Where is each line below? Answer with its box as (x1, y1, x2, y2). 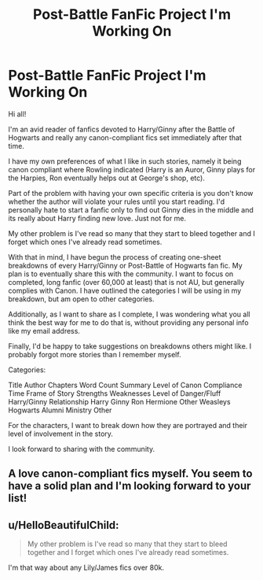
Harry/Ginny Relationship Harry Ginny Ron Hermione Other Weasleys (8, 397, 231, 406)
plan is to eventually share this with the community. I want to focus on (8, 269, 234, 279)
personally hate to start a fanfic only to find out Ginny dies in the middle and (8, 205, 254, 214)
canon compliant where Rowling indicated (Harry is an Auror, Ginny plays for (8, 164, 256, 174)
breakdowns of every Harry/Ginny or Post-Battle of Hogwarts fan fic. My (8, 260, 243, 270)
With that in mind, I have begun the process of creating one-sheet (8, 252, 221, 261)
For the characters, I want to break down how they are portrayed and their (8, 420, 248, 430)
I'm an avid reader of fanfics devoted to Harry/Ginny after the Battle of (8, 124, 236, 134)
